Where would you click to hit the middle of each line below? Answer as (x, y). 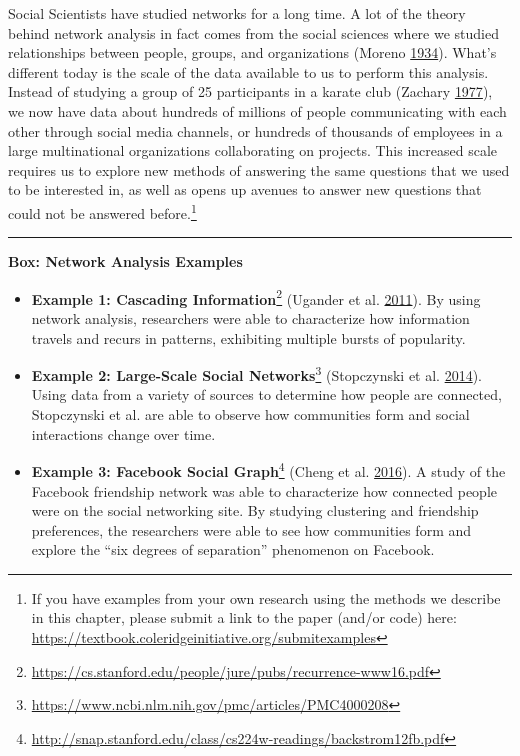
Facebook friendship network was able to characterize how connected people (264, 490)
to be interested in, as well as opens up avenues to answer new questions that (245, 189)
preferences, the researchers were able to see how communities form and (251, 529)
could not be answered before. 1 (102, 211)
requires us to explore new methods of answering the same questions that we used (259, 169)
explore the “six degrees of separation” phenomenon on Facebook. (233, 549)
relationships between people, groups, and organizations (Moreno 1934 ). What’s (252, 52)
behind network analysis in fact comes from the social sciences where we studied (253, 32)
